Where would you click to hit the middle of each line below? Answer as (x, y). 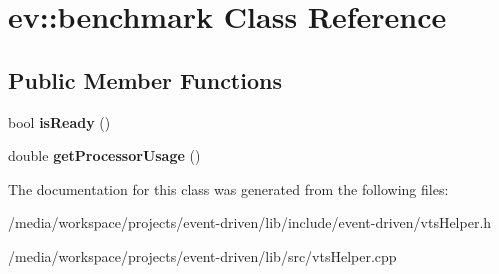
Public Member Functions (145, 79)
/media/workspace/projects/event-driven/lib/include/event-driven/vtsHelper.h (250, 222)
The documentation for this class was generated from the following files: (228, 188)
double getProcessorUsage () (104, 155)
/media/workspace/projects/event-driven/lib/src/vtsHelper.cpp (202, 255)
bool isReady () (59, 121)
